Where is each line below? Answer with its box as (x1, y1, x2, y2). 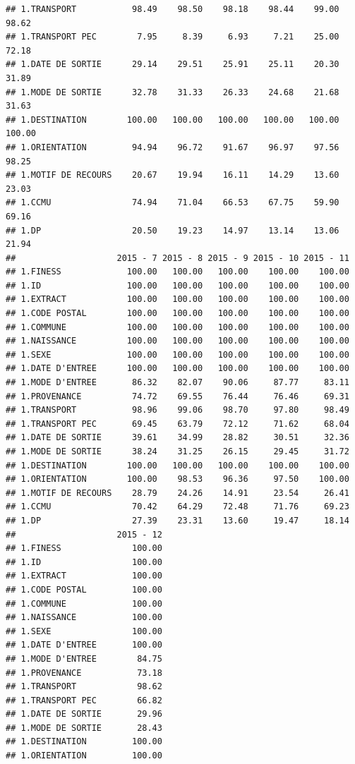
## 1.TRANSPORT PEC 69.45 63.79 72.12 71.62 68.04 (6, 418, 349, 429)
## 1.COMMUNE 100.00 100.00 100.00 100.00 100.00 (6, 322, 349, 332)
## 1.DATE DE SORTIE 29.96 (6, 709, 162, 720)
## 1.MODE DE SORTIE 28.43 (6, 722, 162, 733)
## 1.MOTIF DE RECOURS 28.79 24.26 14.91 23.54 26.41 (6, 487, 349, 498)
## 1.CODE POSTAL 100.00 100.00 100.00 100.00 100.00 (6, 308, 349, 319)
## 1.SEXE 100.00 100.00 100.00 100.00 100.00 (6, 349, 349, 360)
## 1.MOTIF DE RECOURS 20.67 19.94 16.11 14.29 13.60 (6, 170, 339, 181)
